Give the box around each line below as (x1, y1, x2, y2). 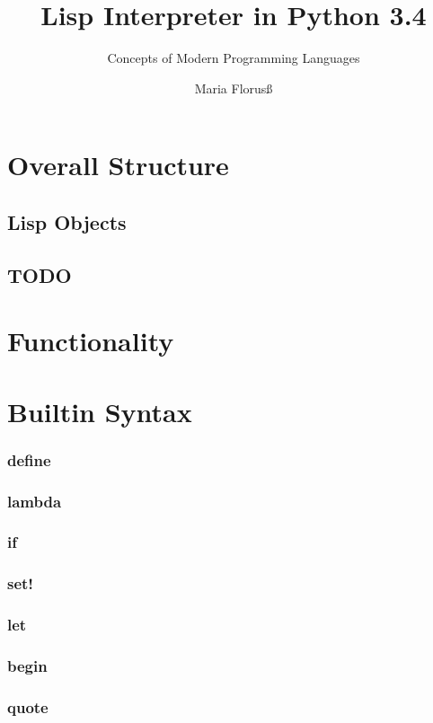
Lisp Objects (7, 207, 127, 235)
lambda (7, 489, 62, 512)
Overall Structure (7, 146, 229, 183)
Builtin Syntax (7, 392, 192, 429)
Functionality (7, 322, 174, 359)
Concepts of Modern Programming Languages (107, 48, 360, 67)
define (7, 448, 51, 471)
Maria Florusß (194, 78, 273, 97)
